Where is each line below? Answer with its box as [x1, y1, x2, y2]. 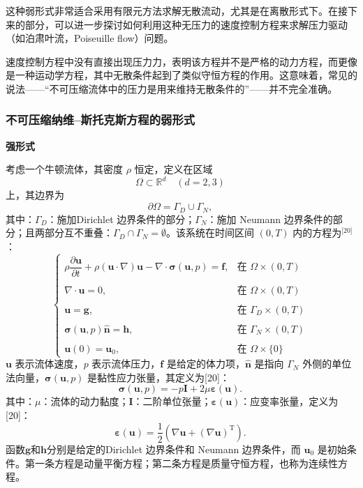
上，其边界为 [6, 188, 64, 202]
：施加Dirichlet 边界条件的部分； [47, 211, 195, 226]
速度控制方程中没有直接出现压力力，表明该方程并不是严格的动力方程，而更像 [6, 54, 357, 68]
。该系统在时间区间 [166, 225, 255, 240]
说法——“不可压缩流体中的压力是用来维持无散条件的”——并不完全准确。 [6, 81, 338, 96]
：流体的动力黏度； [40, 394, 129, 409]
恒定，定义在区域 [134, 162, 213, 176]
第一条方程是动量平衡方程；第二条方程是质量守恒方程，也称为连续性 [24, 455, 338, 470]
